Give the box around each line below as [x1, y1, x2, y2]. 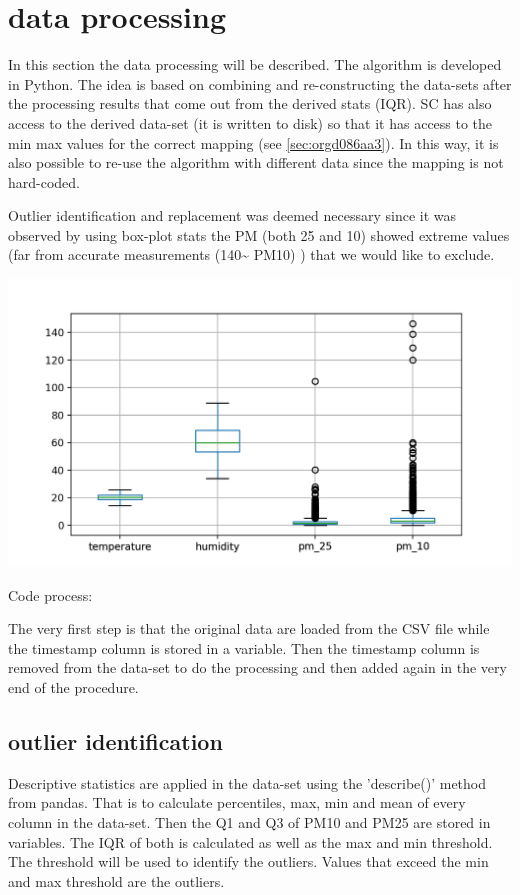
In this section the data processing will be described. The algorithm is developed [8, 54, 502, 75]
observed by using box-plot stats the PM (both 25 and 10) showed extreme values [8, 224, 510, 245]
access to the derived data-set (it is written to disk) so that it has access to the [8, 112, 493, 133]
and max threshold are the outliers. [8, 870, 225, 891]
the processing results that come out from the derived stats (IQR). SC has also [8, 93, 492, 114]
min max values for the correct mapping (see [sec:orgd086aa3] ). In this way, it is [8, 132, 499, 153]
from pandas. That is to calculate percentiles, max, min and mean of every [8, 792, 466, 813]
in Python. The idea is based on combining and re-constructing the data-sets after [8, 73, 512, 94]
